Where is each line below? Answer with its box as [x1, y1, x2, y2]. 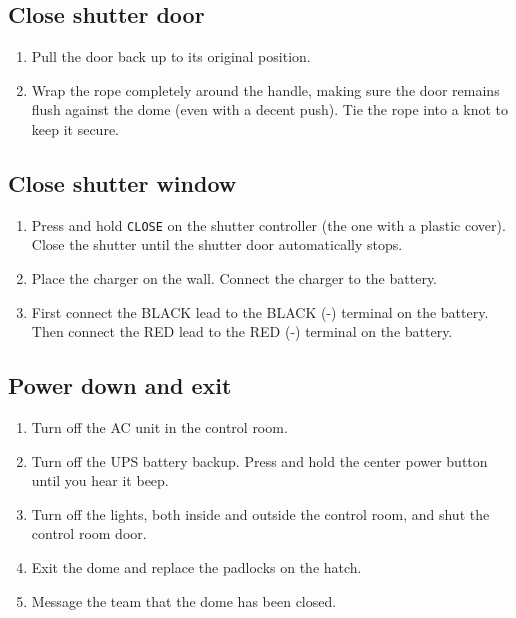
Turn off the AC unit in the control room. [31, 417, 288, 438]
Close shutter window [8, 167, 237, 198]
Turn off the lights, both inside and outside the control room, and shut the [31, 503, 490, 524]
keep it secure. [31, 118, 120, 139]
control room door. [31, 523, 147, 544]
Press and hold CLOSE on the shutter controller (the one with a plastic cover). [31, 214, 506, 235]
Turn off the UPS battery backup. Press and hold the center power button [31, 450, 488, 471]
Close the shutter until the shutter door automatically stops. [31, 234, 403, 255]
